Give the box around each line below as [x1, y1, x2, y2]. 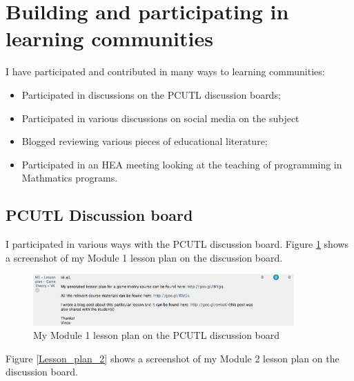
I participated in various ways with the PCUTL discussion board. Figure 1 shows [6, 237, 349, 251]
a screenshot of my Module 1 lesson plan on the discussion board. [6, 250, 283, 264]
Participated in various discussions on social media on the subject [21, 110, 299, 125]
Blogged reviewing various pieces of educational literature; [21, 134, 268, 148]
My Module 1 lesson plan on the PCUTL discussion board [33, 328, 280, 342]
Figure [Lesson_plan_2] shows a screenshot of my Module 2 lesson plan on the [6, 351, 340, 365]
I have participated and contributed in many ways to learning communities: [6, 64, 325, 79]
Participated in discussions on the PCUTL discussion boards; [21, 87, 281, 101]
